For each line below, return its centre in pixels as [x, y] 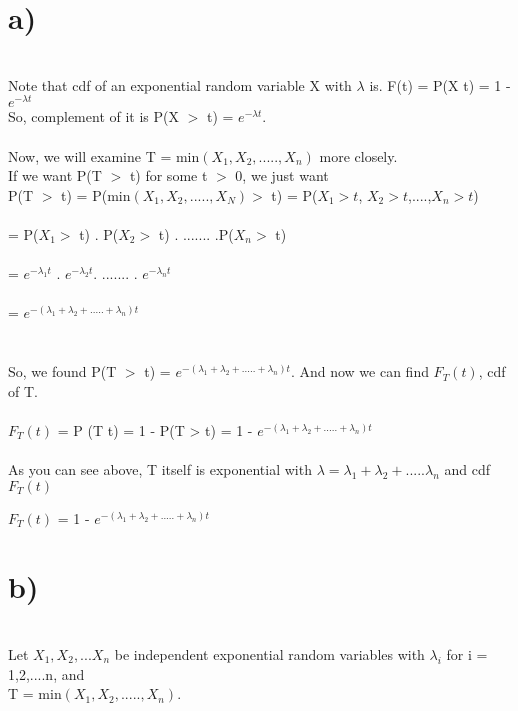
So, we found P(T [62, 371]
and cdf [467, 469]
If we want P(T [55, 175]
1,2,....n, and [46, 673]
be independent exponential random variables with [269, 653]
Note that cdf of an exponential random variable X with [180, 84]
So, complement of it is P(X [93, 116]
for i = [467, 653]
